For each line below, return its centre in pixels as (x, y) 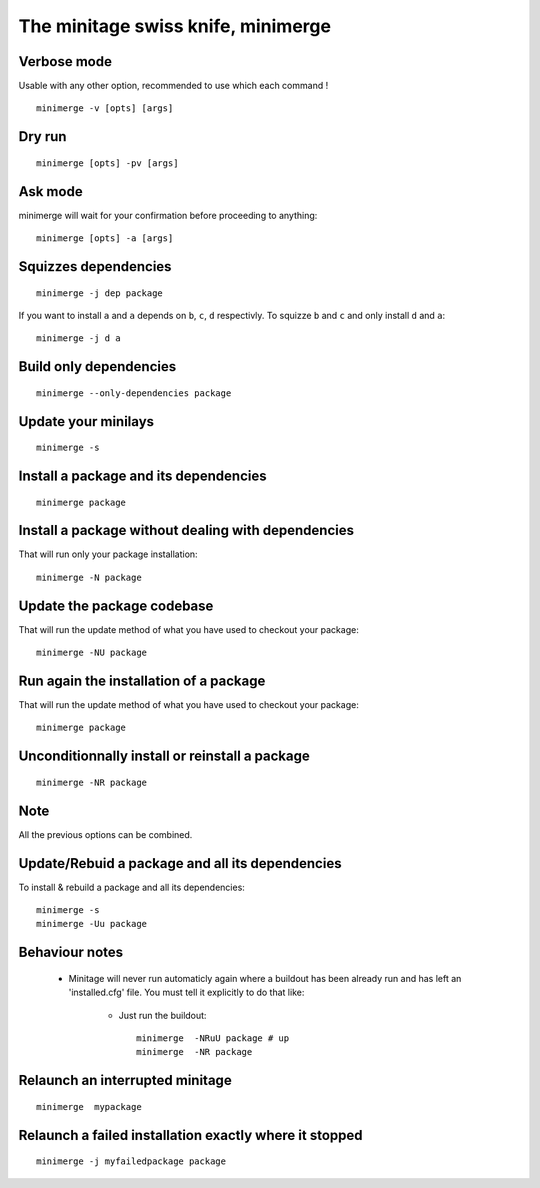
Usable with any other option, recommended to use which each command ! (173, 86)
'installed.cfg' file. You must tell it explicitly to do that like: (186, 992)
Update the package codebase (116, 605)
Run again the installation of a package (142, 680)
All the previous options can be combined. (105, 834)
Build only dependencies (97, 366)
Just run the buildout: (162, 1015)
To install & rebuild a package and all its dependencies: (131, 887)
